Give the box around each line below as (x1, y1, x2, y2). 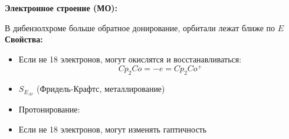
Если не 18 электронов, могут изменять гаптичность (18, 123, 207, 135)
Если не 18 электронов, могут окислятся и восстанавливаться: (18, 52, 242, 65)
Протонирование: (18, 103, 80, 115)
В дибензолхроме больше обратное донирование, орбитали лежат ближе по (5, 21, 275, 34)
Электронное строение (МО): (5, 2, 118, 14)
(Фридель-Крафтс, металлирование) (37, 82, 165, 95)
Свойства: (5, 33, 43, 45)
